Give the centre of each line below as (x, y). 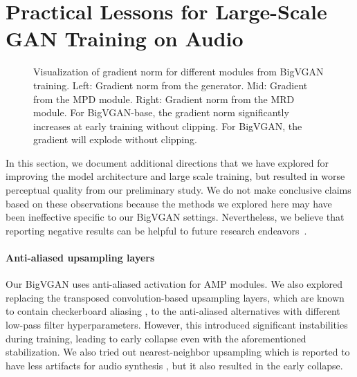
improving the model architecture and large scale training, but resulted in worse (175, 176)
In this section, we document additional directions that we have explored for (167, 162)
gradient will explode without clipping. (115, 139)
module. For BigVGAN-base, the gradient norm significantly (161, 112)
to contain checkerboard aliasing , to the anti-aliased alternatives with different (173, 311)
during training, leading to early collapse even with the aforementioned (156, 338)
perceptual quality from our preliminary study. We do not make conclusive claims (178, 190)
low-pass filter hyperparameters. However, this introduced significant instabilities (177, 325)
